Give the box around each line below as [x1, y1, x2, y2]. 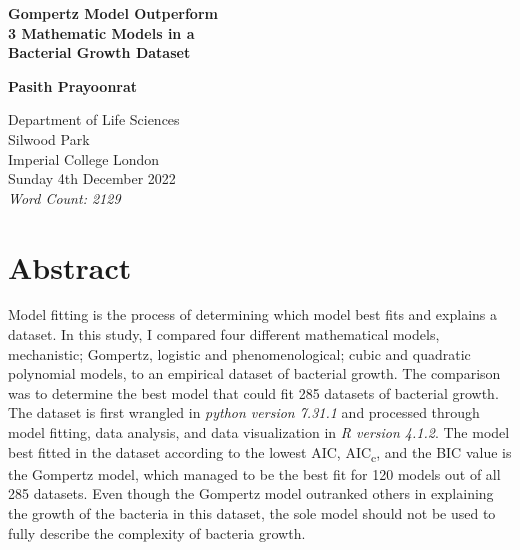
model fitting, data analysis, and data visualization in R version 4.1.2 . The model [8, 422, 510, 443]
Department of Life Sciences [8, 109, 180, 130]
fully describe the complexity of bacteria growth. [8, 522, 306, 543]
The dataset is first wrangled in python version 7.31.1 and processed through [8, 402, 480, 423]
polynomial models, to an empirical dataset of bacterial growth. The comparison [8, 363, 501, 384]
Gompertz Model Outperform [8, 3, 218, 23]
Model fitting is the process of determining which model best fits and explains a [8, 304, 497, 325]
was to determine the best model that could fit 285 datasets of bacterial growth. [8, 382, 499, 403]
